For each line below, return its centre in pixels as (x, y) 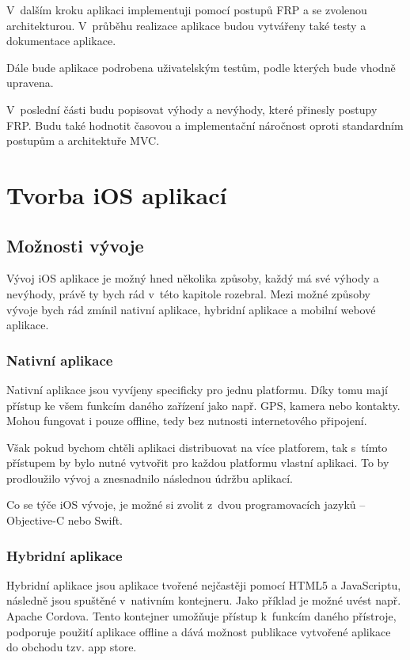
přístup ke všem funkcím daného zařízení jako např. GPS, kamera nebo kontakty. (203, 405)
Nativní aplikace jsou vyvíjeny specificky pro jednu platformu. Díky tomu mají (197, 389)
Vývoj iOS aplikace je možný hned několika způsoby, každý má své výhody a (193, 278)
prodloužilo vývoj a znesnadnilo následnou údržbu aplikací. (150, 478)
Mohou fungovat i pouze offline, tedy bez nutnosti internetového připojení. (187, 421)
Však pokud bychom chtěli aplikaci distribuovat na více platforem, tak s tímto (197, 447)
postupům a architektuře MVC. (83, 140)
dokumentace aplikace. (61, 41)
